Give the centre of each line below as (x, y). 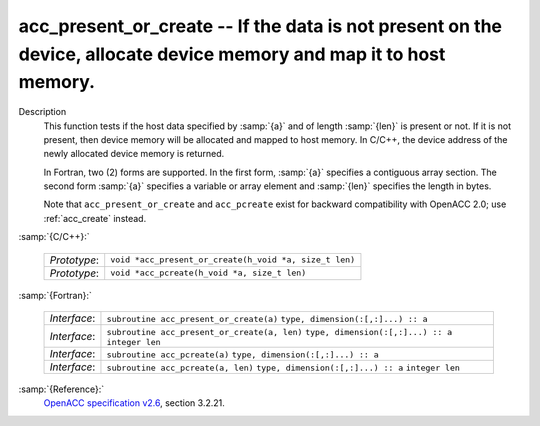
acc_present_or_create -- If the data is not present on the (260, 26)
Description (42, 112)
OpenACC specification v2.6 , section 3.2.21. (134, 403)
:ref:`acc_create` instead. (95, 218)
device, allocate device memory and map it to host (232, 54)
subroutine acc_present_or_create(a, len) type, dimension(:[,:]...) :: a (279, 332)
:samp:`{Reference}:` (61, 389)
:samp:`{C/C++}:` (54, 237)
